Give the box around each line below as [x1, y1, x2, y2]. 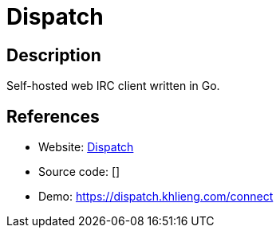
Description [6, 45, 101, 65]
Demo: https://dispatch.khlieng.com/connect [38, 189, 274, 204]
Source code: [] [38, 165, 120, 179]
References [6, 106, 100, 127]
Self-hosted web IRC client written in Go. [6, 79, 220, 93]
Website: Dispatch [38, 140, 134, 154]
